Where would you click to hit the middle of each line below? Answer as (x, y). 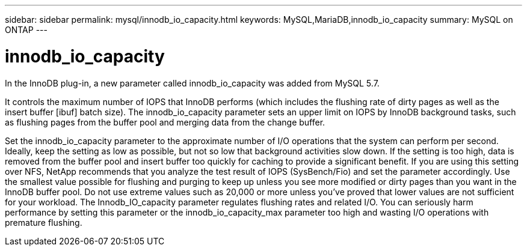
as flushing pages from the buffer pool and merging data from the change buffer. (165, 122)
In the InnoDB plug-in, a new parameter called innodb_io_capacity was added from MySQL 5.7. (192, 83)
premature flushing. (44, 222)
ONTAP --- (26, 30)
